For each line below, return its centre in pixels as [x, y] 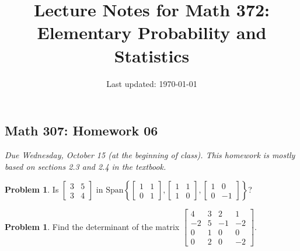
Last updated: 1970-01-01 [152, 83]
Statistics [152, 55]
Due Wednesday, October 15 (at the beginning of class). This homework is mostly [150, 154]
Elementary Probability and [152, 32]
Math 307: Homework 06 [81, 130]
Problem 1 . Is [32, 189]
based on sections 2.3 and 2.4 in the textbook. [86, 166]
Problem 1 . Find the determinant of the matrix [92, 226]
